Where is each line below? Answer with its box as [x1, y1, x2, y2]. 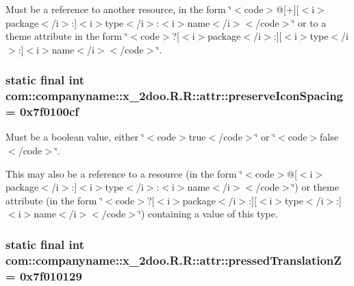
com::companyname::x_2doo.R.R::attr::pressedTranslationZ [5, 251, 342, 268]
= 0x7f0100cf [5, 103, 79, 120]
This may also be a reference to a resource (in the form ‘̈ [5, 166, 243, 180]
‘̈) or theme [292, 180, 339, 194]
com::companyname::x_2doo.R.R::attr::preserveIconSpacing [5, 87, 344, 104]
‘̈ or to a [292, 15, 327, 29]
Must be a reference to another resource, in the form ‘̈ [5, 2, 232, 16]
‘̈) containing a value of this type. [138, 206, 278, 221]
